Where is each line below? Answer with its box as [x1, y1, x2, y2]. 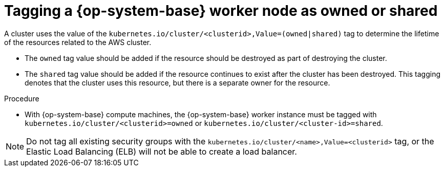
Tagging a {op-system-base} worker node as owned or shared [4, 2, 438, 19]
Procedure [4, 94, 39, 103]
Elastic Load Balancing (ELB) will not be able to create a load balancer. [26, 146, 297, 157]
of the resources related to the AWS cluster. [4, 37, 152, 47]
